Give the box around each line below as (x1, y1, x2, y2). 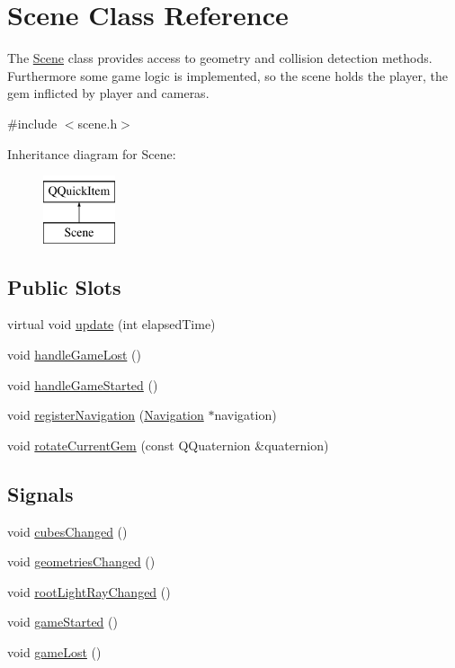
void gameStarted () (7, 612, 118, 631)
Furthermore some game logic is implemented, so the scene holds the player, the (7, 66, 448, 85)
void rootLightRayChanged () (7, 582, 171, 601)
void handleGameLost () (7, 345, 141, 364)
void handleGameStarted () (7, 375, 158, 394)
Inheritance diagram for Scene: (7, 144, 176, 163)
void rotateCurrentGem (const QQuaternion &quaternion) (7, 435, 329, 454)
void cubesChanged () (7, 521, 128, 540)
